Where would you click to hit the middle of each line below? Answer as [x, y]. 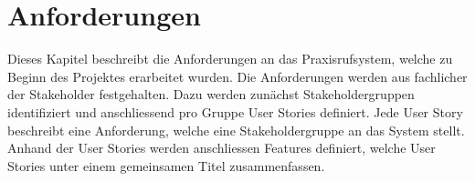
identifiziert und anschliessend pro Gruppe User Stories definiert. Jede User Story [235, 111]
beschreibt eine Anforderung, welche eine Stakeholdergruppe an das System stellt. [236, 130]
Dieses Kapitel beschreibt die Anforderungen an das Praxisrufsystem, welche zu [230, 59]
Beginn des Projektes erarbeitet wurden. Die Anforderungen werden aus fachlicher [237, 76]
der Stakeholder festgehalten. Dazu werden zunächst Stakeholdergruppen [211, 94]
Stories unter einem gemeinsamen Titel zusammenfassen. [166, 165]
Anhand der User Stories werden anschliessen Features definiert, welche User [222, 148]
